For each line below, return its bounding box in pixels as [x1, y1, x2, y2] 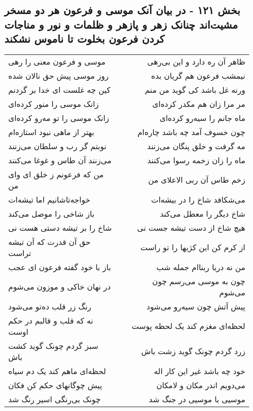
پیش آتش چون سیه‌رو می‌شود [146, 300, 245, 312]
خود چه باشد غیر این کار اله [153, 365, 245, 377]
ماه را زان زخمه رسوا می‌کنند [147, 154, 245, 166]
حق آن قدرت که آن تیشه [8, 236, 91, 247]
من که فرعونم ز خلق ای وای [8, 168, 104, 180]
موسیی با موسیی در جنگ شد [149, 393, 245, 405]
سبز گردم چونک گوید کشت [8, 340, 99, 351]
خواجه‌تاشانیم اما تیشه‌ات [8, 193, 90, 205]
